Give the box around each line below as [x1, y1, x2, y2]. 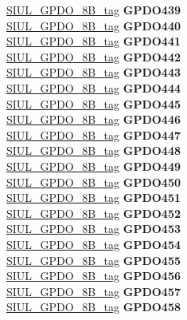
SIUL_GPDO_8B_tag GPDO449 [6, 157, 181, 174]
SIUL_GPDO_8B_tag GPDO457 [6, 282, 181, 299]
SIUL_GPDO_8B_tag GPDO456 [6, 267, 181, 284]
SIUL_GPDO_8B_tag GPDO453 [6, 220, 181, 237]
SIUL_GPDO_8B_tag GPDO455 [6, 251, 181, 268]
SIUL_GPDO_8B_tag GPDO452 [6, 204, 181, 221]
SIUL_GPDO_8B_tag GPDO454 [6, 235, 181, 252]
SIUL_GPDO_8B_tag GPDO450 [6, 173, 181, 190]
